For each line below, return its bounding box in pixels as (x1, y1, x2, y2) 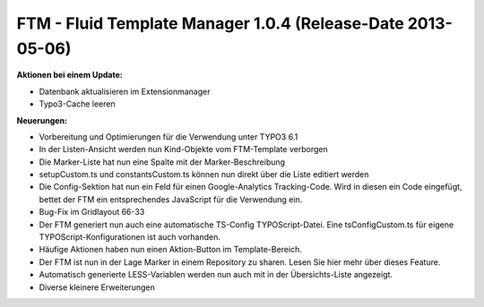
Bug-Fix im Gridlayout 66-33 (39, 207, 145, 217)
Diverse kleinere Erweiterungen (39, 282, 156, 293)
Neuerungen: (16, 115, 67, 125)
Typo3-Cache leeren (39, 98, 116, 109)
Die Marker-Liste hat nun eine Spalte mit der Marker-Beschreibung (39, 157, 286, 167)
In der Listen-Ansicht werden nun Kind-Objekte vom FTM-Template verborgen (39, 144, 328, 155)
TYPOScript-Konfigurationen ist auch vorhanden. (39, 232, 221, 243)
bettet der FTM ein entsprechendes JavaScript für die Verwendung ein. (39, 193, 303, 205)
